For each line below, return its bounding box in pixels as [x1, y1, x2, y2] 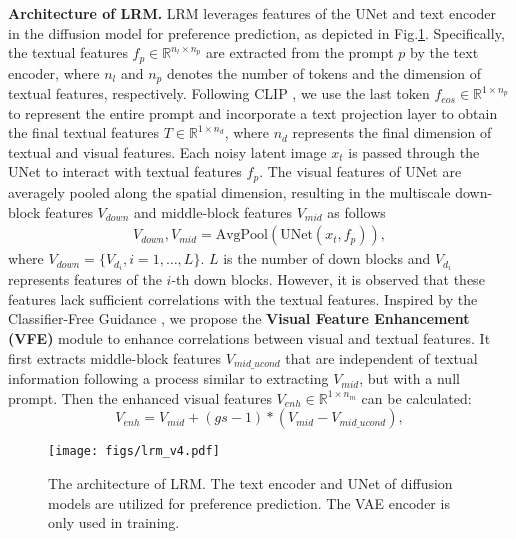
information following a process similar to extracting [8, 368, 329, 389]
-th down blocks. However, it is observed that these [171, 269, 485, 290]
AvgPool [215, 228, 268, 243]
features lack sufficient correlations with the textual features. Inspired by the [8, 288, 478, 309]
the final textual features [8, 122, 160, 143]
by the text [410, 42, 479, 63]
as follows [327, 201, 386, 222]
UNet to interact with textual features [8, 161, 242, 182]
